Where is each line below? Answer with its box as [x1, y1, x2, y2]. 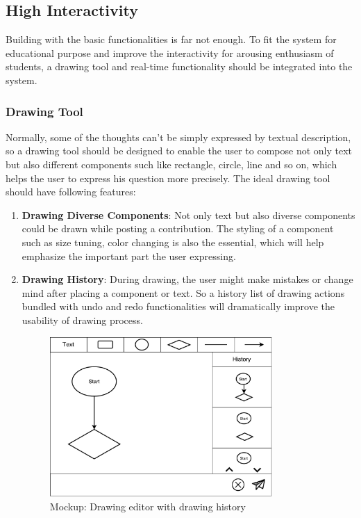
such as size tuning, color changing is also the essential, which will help [22, 234, 324, 249]
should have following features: [6, 184, 136, 199]
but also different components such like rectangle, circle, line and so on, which [6, 156, 337, 171]
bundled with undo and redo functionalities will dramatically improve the [22, 299, 335, 314]
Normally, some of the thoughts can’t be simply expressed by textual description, [6, 129, 351, 144]
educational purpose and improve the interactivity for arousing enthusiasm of [6, 45, 334, 60]
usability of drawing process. [22, 312, 143, 327]
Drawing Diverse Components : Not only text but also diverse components [22, 207, 355, 222]
